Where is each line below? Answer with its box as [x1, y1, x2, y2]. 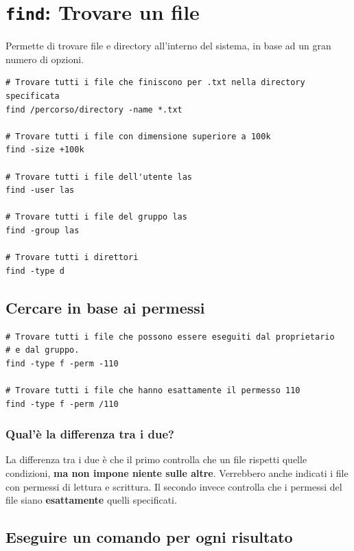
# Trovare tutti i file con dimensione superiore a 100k [5, 131, 271, 141]
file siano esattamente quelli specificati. [5, 493, 177, 507]
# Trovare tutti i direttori [5, 253, 139, 263]
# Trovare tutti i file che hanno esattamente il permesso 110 [5, 385, 300, 395]
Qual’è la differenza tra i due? [5, 425, 174, 443]
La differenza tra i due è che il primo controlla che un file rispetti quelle [5, 452, 307, 467]
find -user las [5, 185, 75, 196]
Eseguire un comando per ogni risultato [5, 526, 293, 548]
